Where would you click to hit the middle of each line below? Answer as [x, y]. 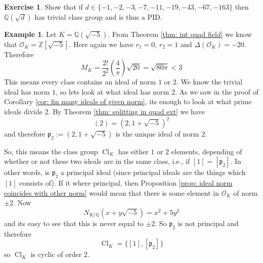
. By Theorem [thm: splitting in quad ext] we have [126, 111]
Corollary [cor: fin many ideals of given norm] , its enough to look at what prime [128, 101]
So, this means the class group [51, 151]
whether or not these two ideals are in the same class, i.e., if [97, 161]
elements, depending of [207, 151]
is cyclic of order [56, 254]
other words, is [27, 172]
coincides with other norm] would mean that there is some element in [112, 192]
